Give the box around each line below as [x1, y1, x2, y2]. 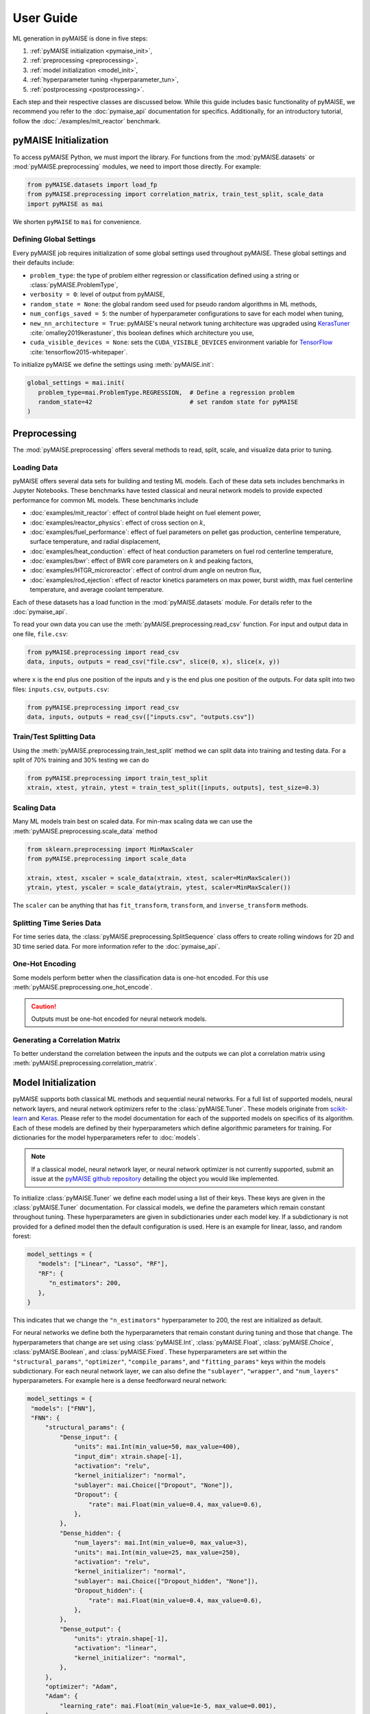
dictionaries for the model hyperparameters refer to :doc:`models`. [12, 1133, 200, 1142]
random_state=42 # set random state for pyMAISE [38, 398, 298, 406]
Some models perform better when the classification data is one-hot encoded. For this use [12, 974, 269, 982]
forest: [12, 1232, 32, 1240]
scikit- [330, 1105, 348, 1113]
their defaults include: [12, 258, 75, 267]
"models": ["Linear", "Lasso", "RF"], [38, 1260, 169, 1268]
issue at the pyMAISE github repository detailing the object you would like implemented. [31, 1174, 280, 1183]
